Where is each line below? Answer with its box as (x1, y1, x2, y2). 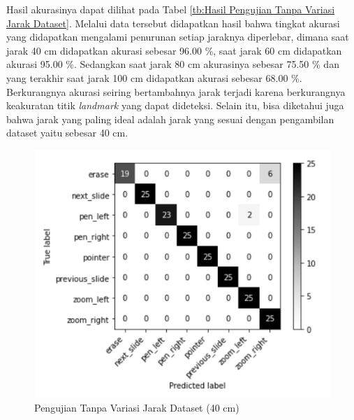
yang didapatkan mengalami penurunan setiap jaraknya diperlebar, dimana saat (6, 29, 349, 44)
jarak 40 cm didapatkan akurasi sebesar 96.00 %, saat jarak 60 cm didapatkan (6, 43, 342, 57)
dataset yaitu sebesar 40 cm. (6, 125, 128, 140)
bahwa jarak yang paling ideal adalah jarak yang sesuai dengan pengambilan (6, 111, 334, 126)
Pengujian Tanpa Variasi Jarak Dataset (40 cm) (34, 400, 239, 414)
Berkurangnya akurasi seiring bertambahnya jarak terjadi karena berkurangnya (6, 84, 346, 99)
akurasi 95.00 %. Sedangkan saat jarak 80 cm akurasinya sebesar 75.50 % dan (6, 57, 339, 71)
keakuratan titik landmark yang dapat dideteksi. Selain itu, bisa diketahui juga (6, 98, 344, 113)
